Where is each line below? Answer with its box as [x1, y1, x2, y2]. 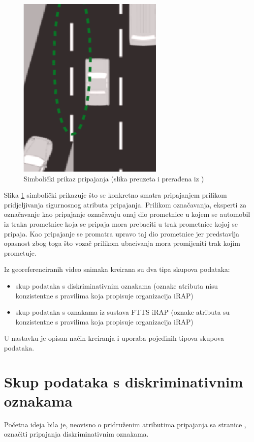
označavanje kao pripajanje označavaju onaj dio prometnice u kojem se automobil [4, 209, 250, 219]
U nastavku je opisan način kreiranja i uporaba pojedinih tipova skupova [4, 333, 224, 343]
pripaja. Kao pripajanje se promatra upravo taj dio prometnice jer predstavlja [4, 228, 240, 238]
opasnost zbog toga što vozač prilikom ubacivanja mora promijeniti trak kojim [4, 238, 240, 248]
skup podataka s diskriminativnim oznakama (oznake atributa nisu [15, 280, 218, 291]
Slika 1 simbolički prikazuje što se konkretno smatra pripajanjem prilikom [4, 190, 227, 200]
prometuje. [4, 247, 36, 258]
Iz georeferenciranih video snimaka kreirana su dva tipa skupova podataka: [4, 264, 230, 274]
